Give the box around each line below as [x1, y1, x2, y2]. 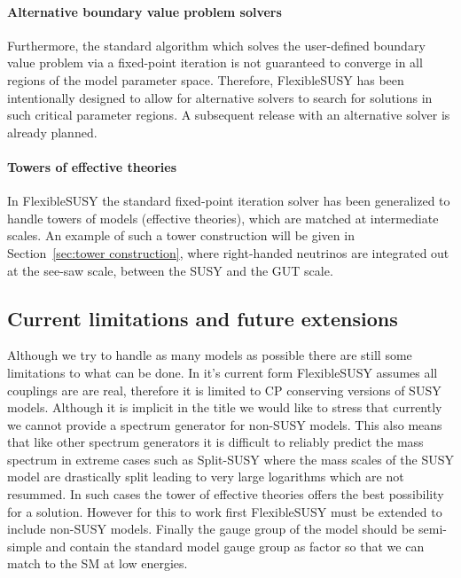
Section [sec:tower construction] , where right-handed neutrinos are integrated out [7, 243, 449, 262]
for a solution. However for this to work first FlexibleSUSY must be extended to [7, 502, 442, 520]
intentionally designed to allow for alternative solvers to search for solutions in [7, 88, 433, 106]
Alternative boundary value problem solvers [7, 2, 282, 20]
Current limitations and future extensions [7, 304, 398, 332]
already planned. [7, 122, 98, 141]
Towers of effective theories [7, 157, 176, 176]
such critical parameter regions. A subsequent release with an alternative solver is [7, 105, 450, 124]
